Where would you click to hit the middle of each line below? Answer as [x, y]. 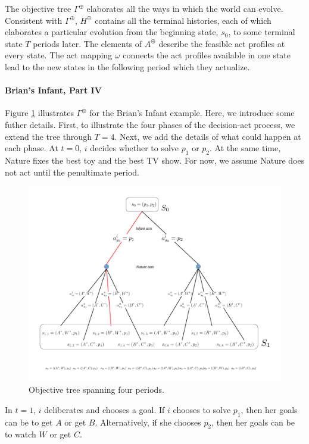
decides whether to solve [135, 148]
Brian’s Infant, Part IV [53, 90]
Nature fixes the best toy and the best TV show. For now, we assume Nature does [155, 160]
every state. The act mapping [59, 55]
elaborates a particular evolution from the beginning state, [112, 32]
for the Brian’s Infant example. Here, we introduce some [192, 113]
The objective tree [38, 8]
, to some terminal [262, 32]
